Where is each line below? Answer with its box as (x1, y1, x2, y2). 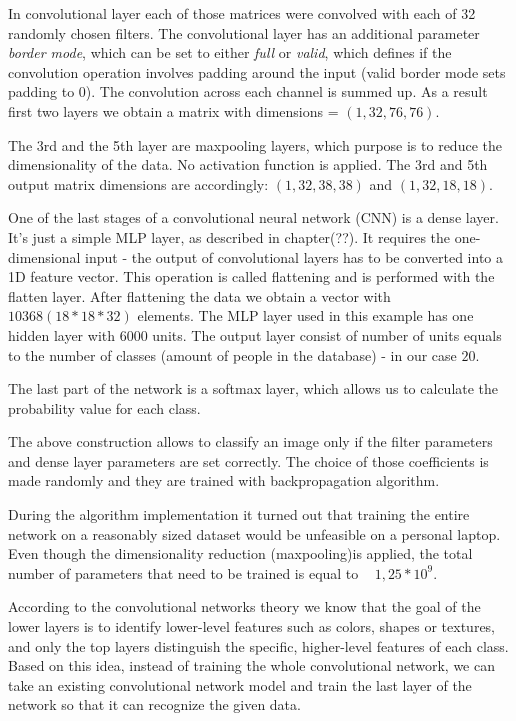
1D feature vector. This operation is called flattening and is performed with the (8, 266, 495, 287)
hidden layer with (8, 324, 116, 345)
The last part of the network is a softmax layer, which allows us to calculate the (8, 378, 499, 399)
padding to (8, 81, 75, 102)
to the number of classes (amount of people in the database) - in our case (8, 344, 457, 365)
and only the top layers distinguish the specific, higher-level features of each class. (8, 635, 509, 656)
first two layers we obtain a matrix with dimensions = (8, 100, 339, 121)
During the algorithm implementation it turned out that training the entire (8, 504, 470, 525)
